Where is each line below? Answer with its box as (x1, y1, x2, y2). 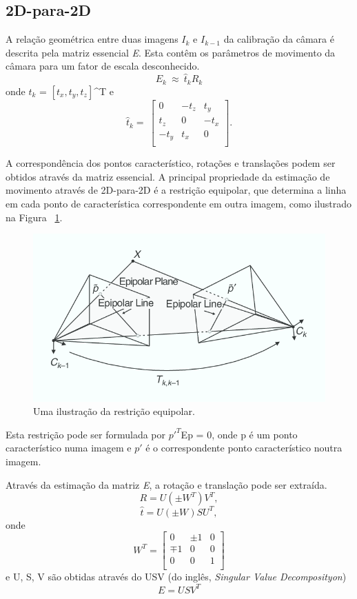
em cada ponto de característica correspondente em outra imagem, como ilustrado (6, 196, 352, 210)
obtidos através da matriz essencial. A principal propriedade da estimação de (6, 169, 330, 183)
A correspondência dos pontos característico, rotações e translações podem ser (6, 156, 336, 170)
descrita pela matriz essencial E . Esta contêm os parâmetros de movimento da (6, 45, 336, 59)
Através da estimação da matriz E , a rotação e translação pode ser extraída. (6, 477, 327, 491)
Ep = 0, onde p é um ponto (181, 427, 298, 441)
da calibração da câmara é (223, 32, 334, 46)
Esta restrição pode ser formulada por (6, 427, 166, 441)
